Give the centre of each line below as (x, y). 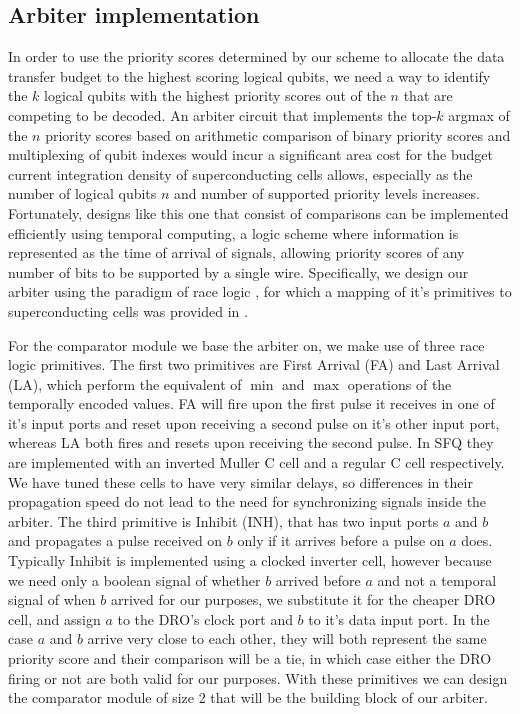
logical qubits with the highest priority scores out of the (215, 95)
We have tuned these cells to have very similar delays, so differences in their (240, 481)
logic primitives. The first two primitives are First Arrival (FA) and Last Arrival (254, 364)
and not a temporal (437, 579)
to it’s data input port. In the (399, 618)
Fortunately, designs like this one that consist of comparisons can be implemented (258, 212)
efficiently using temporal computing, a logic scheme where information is (233, 232)
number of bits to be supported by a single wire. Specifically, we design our (238, 271)
